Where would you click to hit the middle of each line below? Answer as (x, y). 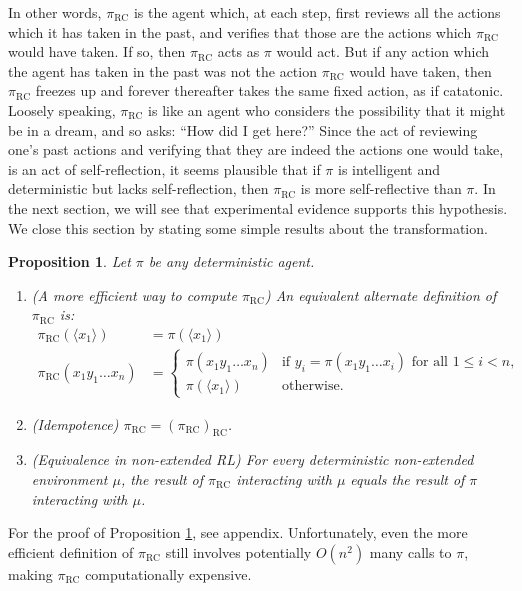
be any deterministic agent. (231, 261)
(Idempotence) (75, 423)
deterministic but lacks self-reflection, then (138, 188)
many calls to (410, 551)
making (30, 573)
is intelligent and (388, 168)
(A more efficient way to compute (134, 294)
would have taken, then (420, 70)
